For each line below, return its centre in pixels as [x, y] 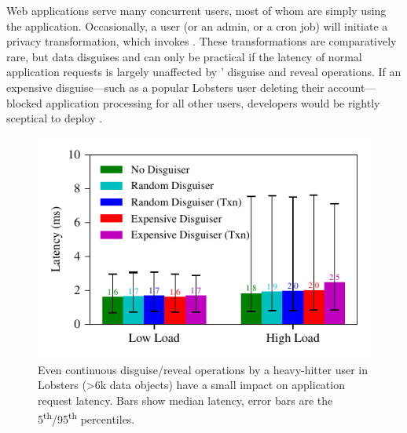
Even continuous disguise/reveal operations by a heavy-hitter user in [203, 369]
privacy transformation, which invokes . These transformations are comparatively [202, 41]
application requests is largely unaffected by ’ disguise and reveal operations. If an [204, 72]
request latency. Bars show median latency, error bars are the [185, 400]
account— [352, 87]
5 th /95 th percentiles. [86, 417]
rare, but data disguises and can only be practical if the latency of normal [184, 56]
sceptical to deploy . [55, 118]
